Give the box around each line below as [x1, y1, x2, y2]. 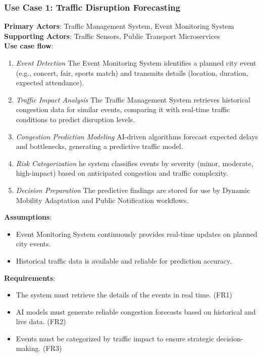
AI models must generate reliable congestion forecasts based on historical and [16, 306, 256, 317]
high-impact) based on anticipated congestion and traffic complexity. [16, 168, 228, 178]
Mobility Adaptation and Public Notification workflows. [16, 194, 189, 205]
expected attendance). [16, 77, 84, 88]
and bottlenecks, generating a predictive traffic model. [16, 141, 183, 151]
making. [16, 343, 41, 353]
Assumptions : [4, 212, 52, 222]
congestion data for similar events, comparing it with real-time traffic [16, 104, 230, 115]
